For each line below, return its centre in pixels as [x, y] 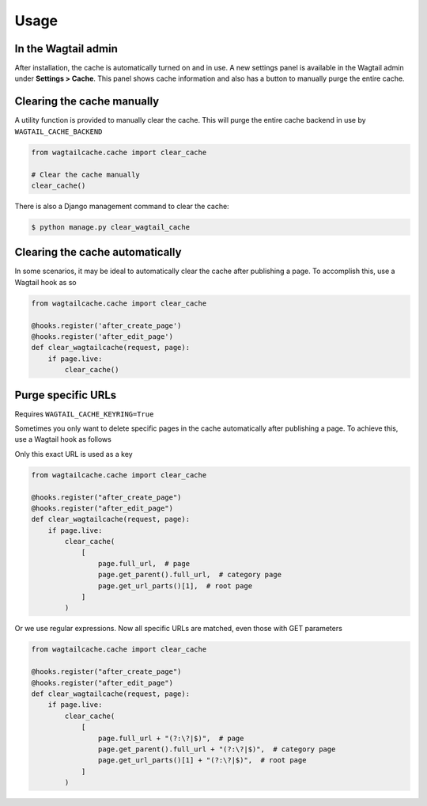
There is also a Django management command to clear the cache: [122, 206]
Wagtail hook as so [45, 282]
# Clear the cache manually [85, 175]
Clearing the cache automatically [98, 252]
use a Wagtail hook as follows [63, 439]
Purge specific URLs [66, 395]
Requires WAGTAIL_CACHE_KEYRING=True [84, 414]
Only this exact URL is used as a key [74, 454]
